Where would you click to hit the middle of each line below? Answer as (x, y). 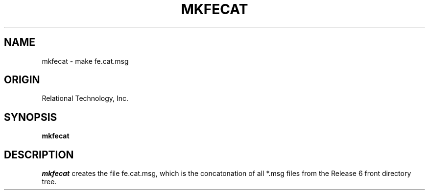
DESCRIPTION (39, 155)
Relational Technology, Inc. (85, 98)
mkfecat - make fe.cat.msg (85, 61)
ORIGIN (22, 80)
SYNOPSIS (31, 117)
